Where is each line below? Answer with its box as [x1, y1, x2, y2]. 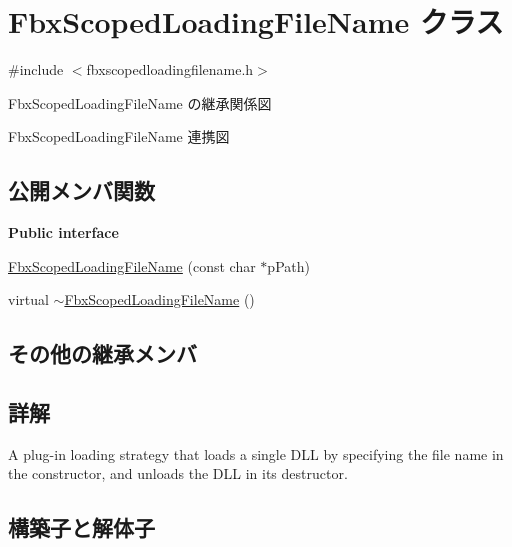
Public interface [8, 222, 119, 243]
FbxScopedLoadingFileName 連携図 [8, 126, 230, 147]
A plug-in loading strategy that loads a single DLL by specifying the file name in [8, 443, 504, 464]
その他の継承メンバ [8, 338, 197, 369]
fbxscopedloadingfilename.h [86, 59, 254, 80]
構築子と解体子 [8, 512, 155, 543]
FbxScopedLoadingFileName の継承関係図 [8, 92, 272, 113]
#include [8, 59, 64, 80]
